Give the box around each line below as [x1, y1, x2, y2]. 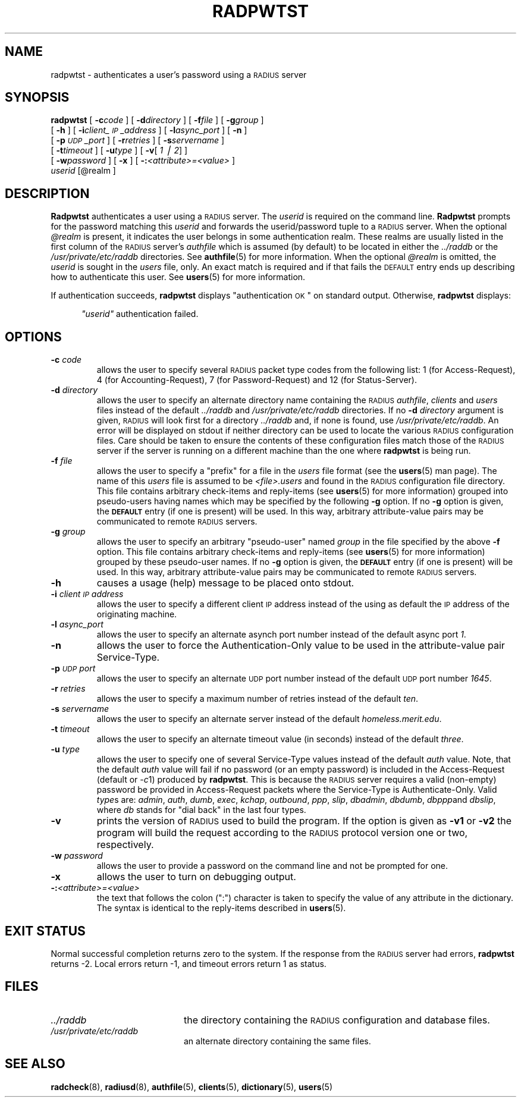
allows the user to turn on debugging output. [96, 871, 296, 883]
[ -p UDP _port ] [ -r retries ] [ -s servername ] [51, 135, 225, 146]
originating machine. [96, 609, 177, 620]
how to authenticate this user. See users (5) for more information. [51, 272, 306, 282]
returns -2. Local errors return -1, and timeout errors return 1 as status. [51, 958, 327, 969]
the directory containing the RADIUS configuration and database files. [183, 1013, 490, 1026]
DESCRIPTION [5, 186, 90, 201]
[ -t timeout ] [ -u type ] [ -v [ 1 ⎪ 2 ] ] [51, 145, 188, 156]
